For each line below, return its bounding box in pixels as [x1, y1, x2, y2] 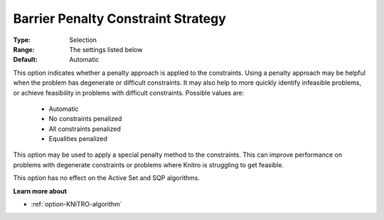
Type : [13, 36, 31, 44]
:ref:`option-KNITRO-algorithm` [31, 200, 122, 209]
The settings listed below [69, 45, 143, 53]
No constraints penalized [48, 115, 122, 123]
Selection [69, 36, 97, 44]
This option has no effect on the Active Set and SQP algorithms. [13, 174, 201, 182]
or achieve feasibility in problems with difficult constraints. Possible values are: [13, 88, 245, 97]
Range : [13, 45, 35, 53]
